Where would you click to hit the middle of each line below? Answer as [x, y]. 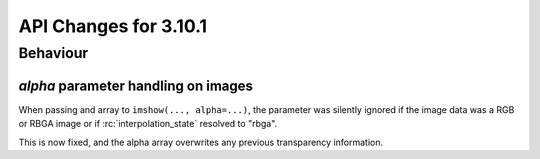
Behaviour [53, 53]
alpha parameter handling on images [136, 85]
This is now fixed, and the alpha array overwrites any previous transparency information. [201, 142]
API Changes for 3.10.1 [113, 26]
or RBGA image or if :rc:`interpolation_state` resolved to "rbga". [148, 124]
